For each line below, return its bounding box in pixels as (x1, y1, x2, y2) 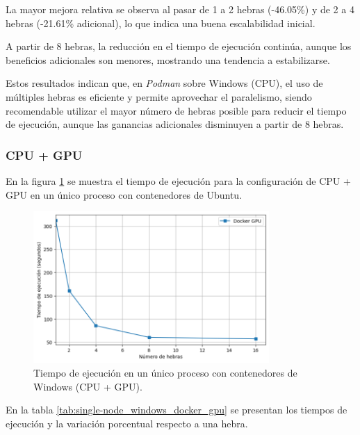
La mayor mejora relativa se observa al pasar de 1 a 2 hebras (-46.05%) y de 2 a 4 (6, 2, 354, 16)
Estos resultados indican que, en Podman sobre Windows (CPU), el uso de (6, 76, 323, 90)
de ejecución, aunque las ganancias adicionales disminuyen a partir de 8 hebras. (6, 117, 344, 131)
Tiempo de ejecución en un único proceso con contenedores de (33, 366, 297, 380)
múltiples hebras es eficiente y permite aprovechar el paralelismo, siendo (6, 89, 312, 104)
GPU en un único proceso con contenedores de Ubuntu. (6, 187, 243, 202)
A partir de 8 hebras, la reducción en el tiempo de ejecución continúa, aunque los (6, 39, 352, 54)
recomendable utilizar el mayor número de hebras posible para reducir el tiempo (6, 103, 347, 117)
